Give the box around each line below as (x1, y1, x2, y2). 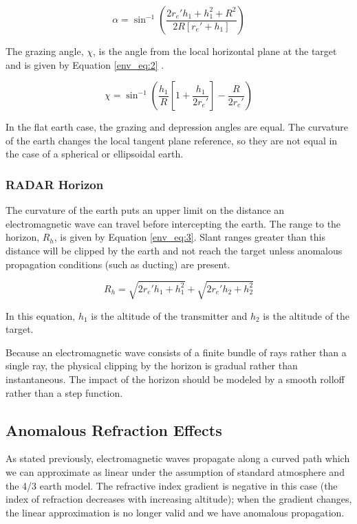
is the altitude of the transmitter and (91, 308, 248, 323)
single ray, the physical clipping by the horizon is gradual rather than (6, 358, 298, 373)
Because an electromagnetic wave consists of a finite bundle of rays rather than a (6, 345, 347, 359)
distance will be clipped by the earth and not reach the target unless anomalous (6, 243, 343, 257)
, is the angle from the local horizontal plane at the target (93, 44, 337, 58)
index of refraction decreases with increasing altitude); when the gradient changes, (6, 492, 352, 506)
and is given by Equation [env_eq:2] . (6, 57, 164, 72)
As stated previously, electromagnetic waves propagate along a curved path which (6, 451, 350, 466)
